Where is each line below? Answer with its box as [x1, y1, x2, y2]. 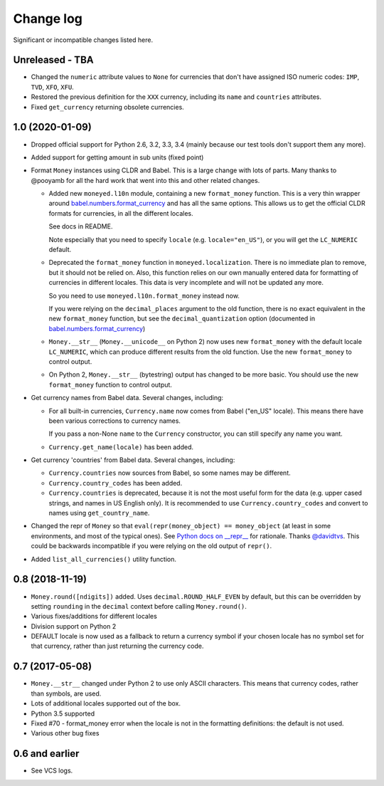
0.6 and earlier [13, 748, 80, 760]
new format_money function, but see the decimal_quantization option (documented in [48, 314, 316, 323]
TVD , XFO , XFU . [31, 83, 74, 91]
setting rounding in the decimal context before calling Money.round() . [31, 602, 247, 610]
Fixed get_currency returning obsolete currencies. [31, 103, 184, 111]
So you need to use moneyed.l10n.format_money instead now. [48, 291, 240, 300]
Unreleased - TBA [13, 54, 94, 66]
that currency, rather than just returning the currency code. [31, 641, 204, 651]
